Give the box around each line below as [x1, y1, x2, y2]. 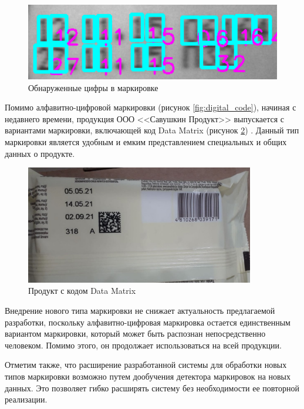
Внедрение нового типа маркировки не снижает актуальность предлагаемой [5, 304, 275, 317]
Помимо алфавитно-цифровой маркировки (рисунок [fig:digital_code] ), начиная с [5, 101, 296, 113]
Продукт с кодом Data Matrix [28, 284, 136, 297]
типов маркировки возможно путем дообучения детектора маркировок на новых [5, 370, 291, 382]
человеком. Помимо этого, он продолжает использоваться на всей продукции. [5, 338, 282, 351]
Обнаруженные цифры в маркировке [28, 81, 158, 93]
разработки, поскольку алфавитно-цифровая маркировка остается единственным [5, 316, 291, 328]
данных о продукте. [5, 147, 75, 159]
